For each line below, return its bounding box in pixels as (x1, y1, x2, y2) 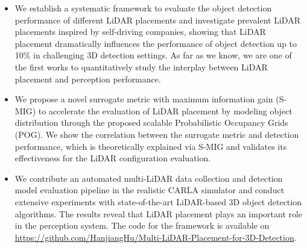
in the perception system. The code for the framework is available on (14, 219, 270, 232)
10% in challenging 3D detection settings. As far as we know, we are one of (14, 49, 292, 61)
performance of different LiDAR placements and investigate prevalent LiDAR (14, 13, 300, 26)
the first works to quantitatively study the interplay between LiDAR (14, 60, 268, 73)
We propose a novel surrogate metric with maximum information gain (14, 93, 273, 105)
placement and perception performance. (14, 72, 161, 85)
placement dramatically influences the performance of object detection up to (14, 37, 297, 49)
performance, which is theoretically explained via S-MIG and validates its (14, 140, 287, 152)
